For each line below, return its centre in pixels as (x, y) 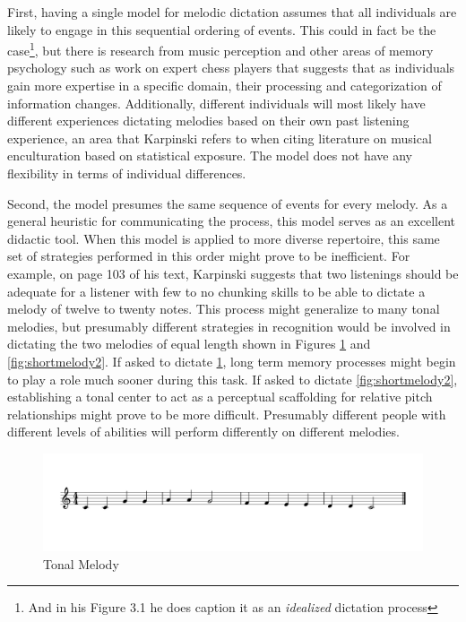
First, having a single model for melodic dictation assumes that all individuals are (232, 12)
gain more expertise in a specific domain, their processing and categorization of (224, 86)
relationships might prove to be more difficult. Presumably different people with (227, 414)
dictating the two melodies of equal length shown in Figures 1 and (189, 344)
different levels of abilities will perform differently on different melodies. (203, 432)
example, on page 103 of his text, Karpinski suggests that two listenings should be (233, 273)
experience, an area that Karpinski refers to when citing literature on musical (220, 138)
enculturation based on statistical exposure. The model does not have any (210, 155)
